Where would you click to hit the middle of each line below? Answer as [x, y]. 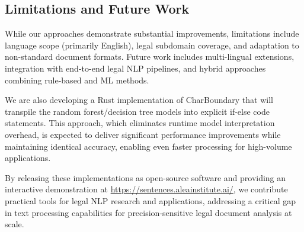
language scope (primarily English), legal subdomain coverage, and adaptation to [152, 45]
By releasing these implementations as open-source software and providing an [145, 177]
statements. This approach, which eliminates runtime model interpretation [140, 123]
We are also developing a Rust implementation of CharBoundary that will [139, 100]
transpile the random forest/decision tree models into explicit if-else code [137, 111]
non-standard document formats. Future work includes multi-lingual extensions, [150, 57]
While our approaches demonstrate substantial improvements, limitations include [152, 33]
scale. [15, 224]
